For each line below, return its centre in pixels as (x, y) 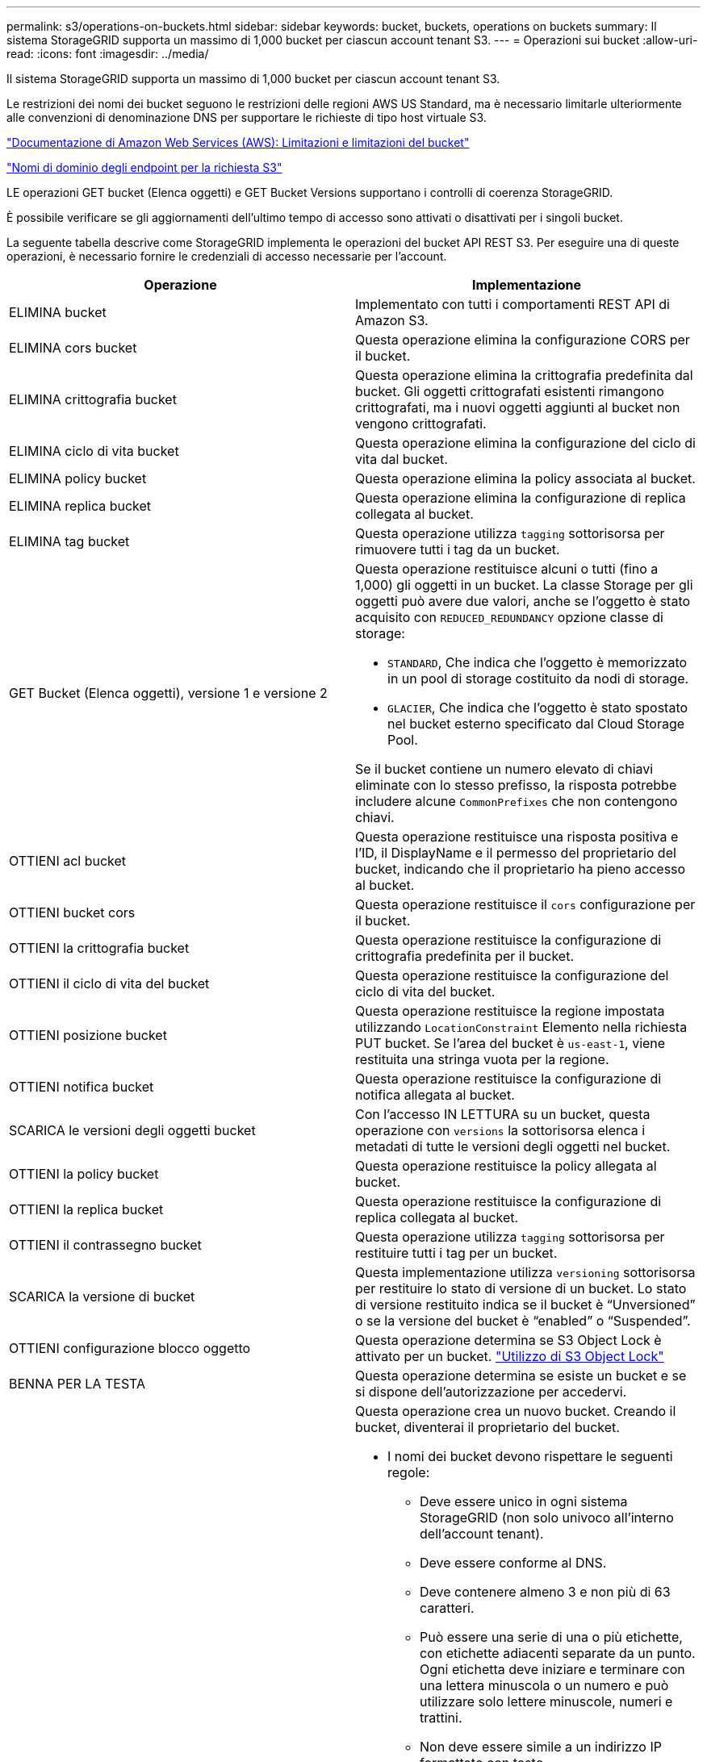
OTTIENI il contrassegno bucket (105, 1245)
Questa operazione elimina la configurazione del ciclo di (525, 443)
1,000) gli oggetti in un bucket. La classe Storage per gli (524, 585)
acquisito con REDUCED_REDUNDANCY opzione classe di (509, 617)
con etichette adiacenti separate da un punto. (558, 1653)
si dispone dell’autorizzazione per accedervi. (491, 1392)
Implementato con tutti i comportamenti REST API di (512, 304)
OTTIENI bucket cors (72, 912)
